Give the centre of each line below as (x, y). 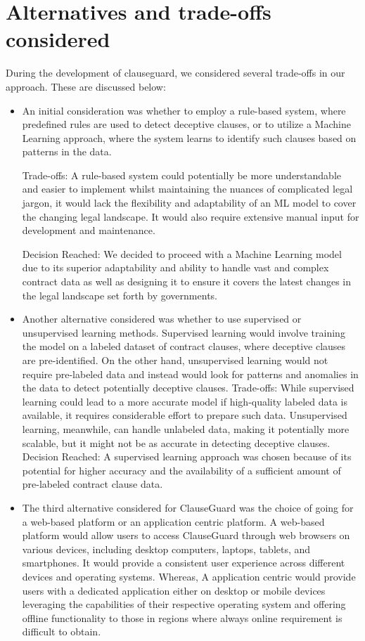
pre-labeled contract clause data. (92, 484)
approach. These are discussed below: (86, 86)
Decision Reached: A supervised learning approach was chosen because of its (187, 457)
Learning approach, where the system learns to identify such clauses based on (189, 137)
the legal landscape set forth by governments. (120, 295)
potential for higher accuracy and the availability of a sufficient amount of (181, 470)
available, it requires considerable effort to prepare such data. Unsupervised (185, 415)
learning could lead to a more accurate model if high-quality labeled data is (185, 401)
